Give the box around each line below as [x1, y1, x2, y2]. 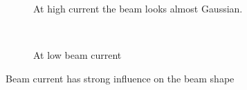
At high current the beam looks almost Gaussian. [33, 1, 243, 15]
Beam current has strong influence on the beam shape [6, 71, 235, 85]
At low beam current [33, 48, 122, 62]
